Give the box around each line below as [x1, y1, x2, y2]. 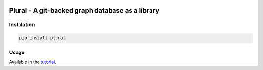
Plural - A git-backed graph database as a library [9, 6, 160, 15]
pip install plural [19, 35, 66, 41]
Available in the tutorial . [9, 59, 56, 65]
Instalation [9, 21, 35, 28]
